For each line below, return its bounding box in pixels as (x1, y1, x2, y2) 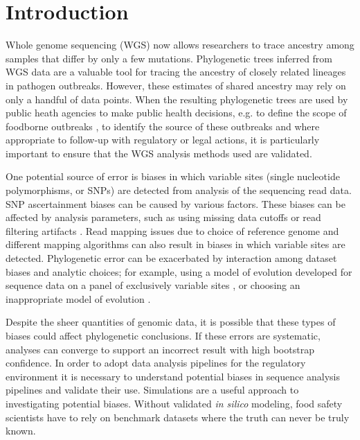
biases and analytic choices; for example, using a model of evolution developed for (6, 264, 352, 279)
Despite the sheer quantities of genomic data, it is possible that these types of (6, 315, 336, 329)
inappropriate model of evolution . (6, 291, 151, 306)
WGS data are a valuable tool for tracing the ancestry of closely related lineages (6, 64, 346, 79)
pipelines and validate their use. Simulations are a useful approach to (6, 382, 299, 397)
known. (6, 423, 36, 438)
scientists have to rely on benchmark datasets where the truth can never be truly (6, 410, 350, 424)
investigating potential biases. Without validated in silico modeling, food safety (6, 396, 343, 410)
